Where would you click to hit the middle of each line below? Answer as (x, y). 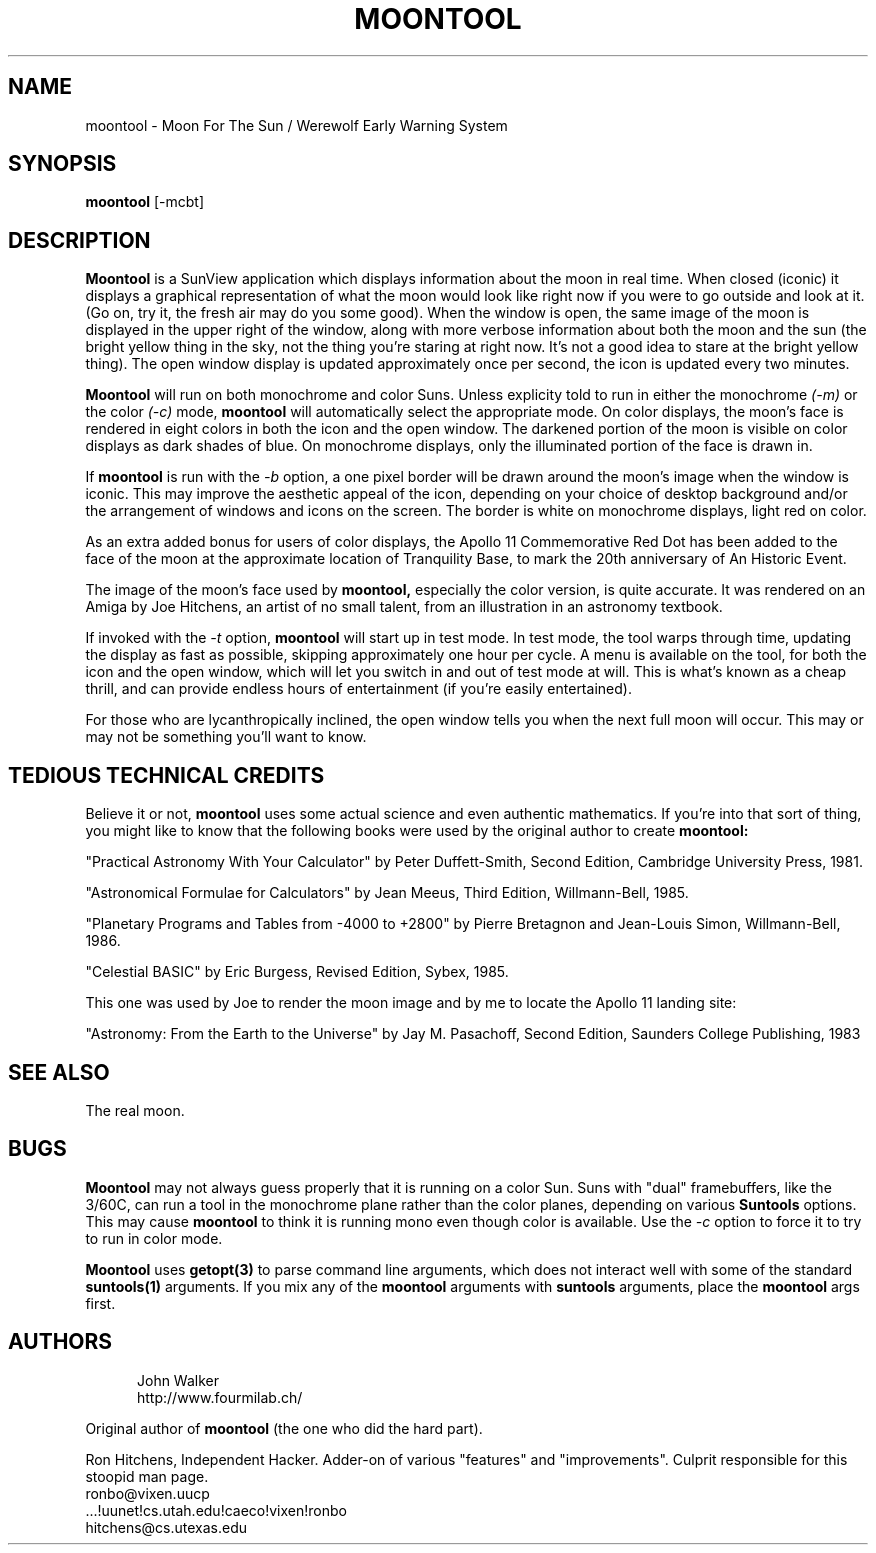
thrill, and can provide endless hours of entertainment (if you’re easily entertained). (358, 689)
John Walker (178, 1380)
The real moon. (135, 1110)
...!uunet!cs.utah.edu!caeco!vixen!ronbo (216, 1510)
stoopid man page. (147, 1476)
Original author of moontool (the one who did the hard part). (284, 1428)
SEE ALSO (59, 1072)
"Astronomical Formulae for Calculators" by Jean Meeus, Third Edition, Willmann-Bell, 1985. (387, 893)
